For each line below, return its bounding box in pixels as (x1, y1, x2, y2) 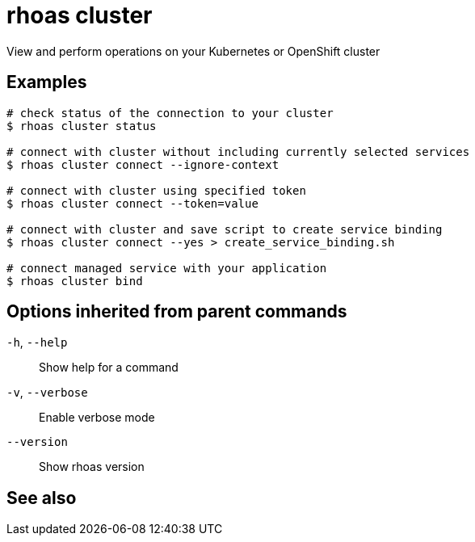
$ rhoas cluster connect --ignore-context (6, 158, 280, 171)
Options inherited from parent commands (6, 301, 347, 322)
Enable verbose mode (39, 410, 155, 425)
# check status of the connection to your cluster (6, 106, 334, 120)
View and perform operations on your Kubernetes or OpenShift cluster (6, 44, 380, 58)
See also (6, 487, 77, 508)
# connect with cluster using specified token (6, 183, 306, 197)
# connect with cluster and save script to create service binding (6, 222, 443, 236)
